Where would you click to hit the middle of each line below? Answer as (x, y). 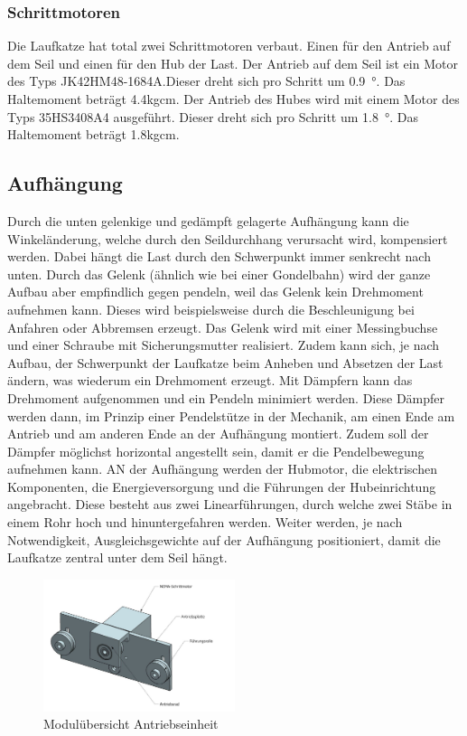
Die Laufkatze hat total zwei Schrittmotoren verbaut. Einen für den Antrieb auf (229, 46)
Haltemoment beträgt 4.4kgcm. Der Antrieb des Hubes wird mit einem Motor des (233, 99)
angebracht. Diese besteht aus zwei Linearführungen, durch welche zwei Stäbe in (230, 504)
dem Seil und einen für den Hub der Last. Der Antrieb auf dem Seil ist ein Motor (233, 63)
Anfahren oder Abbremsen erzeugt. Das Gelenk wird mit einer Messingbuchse (223, 327)
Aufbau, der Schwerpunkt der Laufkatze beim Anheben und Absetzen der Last (225, 362)
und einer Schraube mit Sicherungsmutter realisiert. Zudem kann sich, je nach (224, 345)
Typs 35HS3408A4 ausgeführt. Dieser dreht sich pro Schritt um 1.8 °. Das (213, 116)
